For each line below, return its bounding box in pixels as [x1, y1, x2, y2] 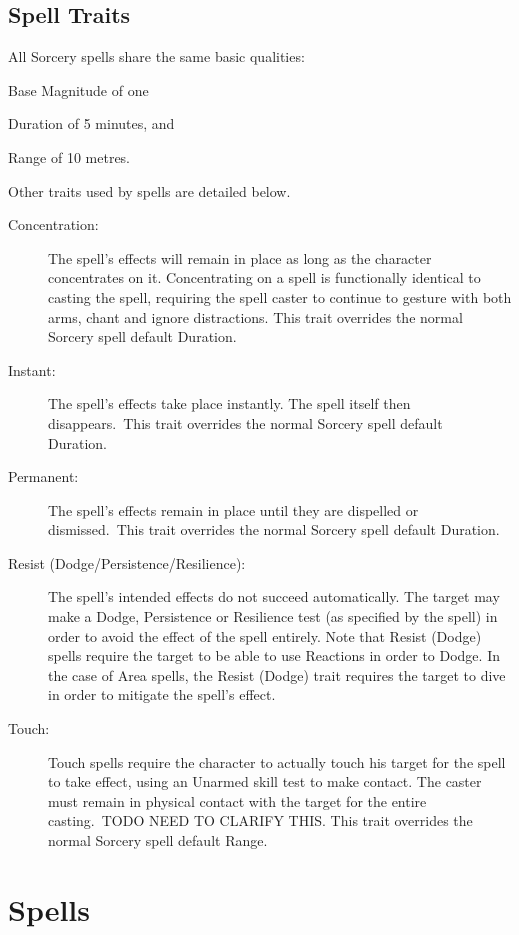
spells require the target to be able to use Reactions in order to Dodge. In [48, 645, 500, 666]
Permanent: [8, 466, 79, 487]
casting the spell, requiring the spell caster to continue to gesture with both [48, 286, 512, 307]
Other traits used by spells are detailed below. [8, 180, 291, 201]
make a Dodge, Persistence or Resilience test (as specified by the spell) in [48, 606, 498, 627]
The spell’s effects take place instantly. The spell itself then [48, 393, 411, 414]
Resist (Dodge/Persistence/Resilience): [8, 552, 246, 573]
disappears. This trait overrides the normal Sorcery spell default [48, 412, 443, 433]
